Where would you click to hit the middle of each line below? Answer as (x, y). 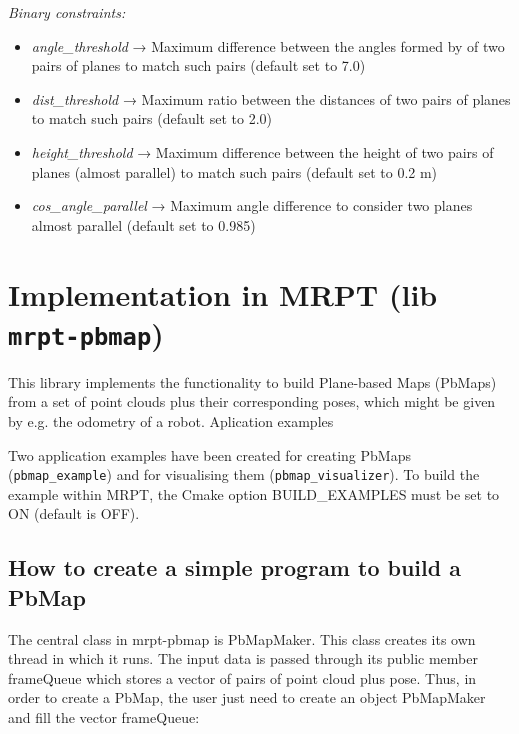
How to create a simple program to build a (234, 567)
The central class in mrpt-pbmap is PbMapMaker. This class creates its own (242, 638)
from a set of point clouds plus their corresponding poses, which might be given (252, 401)
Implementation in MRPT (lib (223, 293)
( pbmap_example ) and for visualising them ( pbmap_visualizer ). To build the (244, 474)
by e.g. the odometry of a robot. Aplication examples (171, 420)
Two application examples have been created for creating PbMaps (209, 454)
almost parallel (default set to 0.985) (143, 224)
